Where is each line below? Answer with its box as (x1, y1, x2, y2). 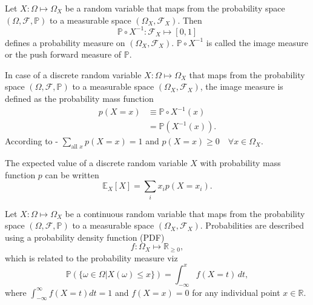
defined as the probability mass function (5, 92, 154, 105)
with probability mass (200, 156, 281, 169)
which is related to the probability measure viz (5, 251, 178, 264)
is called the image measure (206, 36, 308, 49)
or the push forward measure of (5, 48, 122, 61)
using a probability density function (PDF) (5, 230, 165, 243)
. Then (177, 13, 202, 26)
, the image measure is (200, 80, 283, 93)
